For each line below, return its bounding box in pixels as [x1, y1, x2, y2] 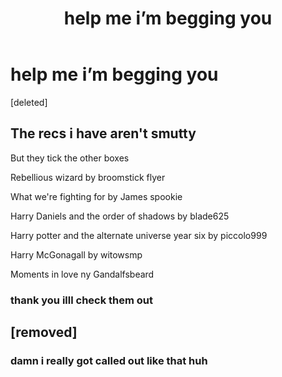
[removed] [10, 324, 78, 341]
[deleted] [10, 96, 48, 108]
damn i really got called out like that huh [10, 353, 208, 367]
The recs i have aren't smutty [10, 125, 197, 142]
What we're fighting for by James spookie [10, 190, 183, 202]
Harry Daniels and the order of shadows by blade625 [10, 210, 230, 222]
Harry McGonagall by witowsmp [10, 248, 143, 261]
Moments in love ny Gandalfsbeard [10, 268, 155, 280]
